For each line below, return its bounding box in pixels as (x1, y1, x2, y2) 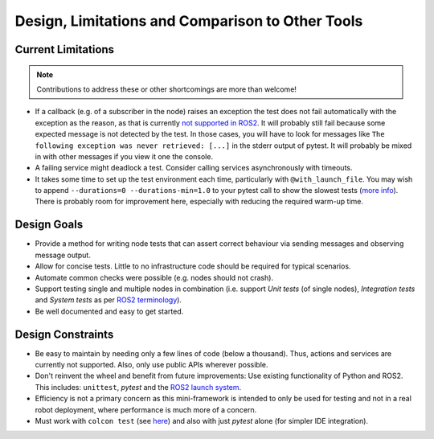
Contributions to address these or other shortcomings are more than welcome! (36, 84, 297, 94)
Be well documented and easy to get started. (35, 306, 184, 316)
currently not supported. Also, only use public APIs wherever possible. (35, 360, 268, 370)
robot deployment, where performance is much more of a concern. (35, 404, 257, 414)
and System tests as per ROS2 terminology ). (35, 295, 182, 305)
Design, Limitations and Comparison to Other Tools (14, 12, 363, 30)
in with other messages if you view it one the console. (35, 151, 213, 161)
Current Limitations (14, 43, 115, 56)
